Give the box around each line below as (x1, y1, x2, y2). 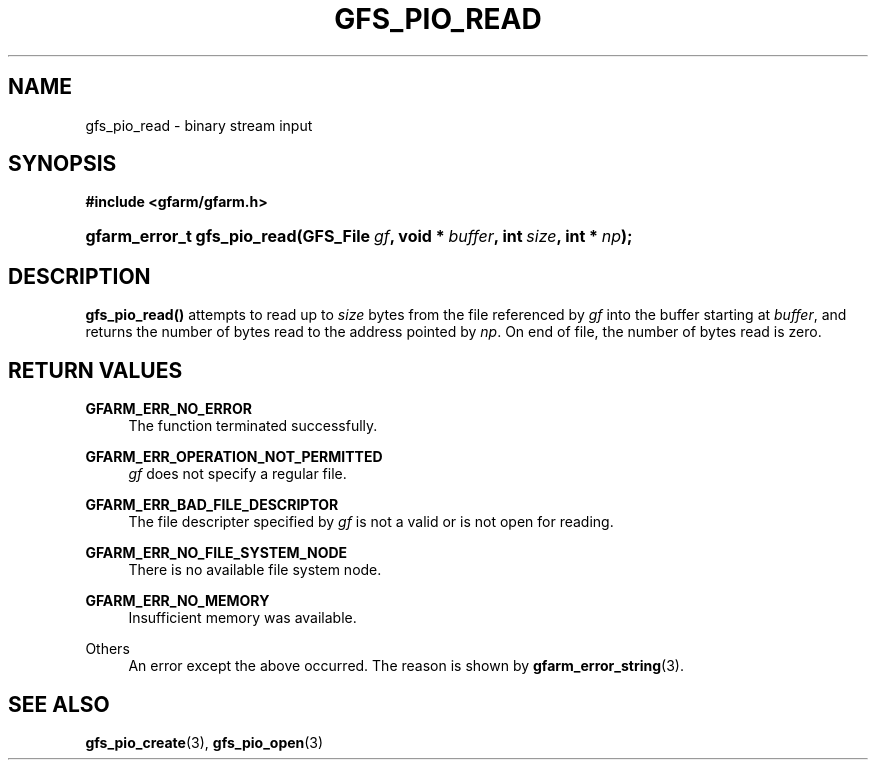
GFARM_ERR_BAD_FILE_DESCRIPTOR (85, 496, 339, 514)
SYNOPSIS (8, 151, 117, 177)
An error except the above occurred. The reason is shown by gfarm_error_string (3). (128, 657, 684, 675)
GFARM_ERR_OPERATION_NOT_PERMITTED (85, 448, 383, 466)
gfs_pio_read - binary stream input (85, 116, 313, 134)
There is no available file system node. (128, 561, 382, 579)
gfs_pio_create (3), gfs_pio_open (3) (85, 733, 324, 751)
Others (85, 640, 130, 658)
